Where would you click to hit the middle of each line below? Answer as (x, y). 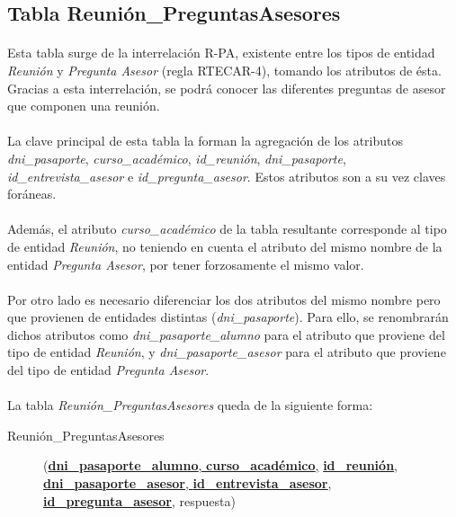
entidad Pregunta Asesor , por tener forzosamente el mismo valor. (186, 264)
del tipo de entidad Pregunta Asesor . (108, 370)
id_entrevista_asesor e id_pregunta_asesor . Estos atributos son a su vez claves (227, 176)
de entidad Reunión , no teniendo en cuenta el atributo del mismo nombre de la (225, 246)
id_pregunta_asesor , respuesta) (139, 500)
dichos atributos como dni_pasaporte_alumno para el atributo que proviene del (226, 334)
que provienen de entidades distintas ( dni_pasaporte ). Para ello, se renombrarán (228, 317)
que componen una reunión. (84, 106)
